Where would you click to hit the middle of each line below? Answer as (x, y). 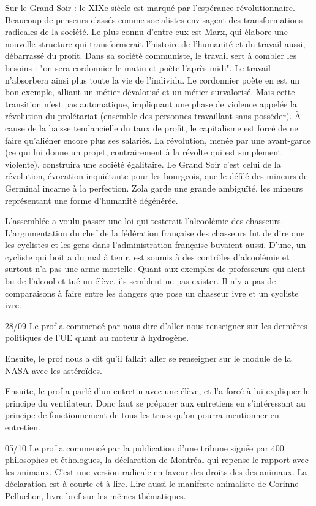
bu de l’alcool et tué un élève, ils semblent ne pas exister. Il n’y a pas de (141, 281)
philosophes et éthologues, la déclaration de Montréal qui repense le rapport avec (157, 460)
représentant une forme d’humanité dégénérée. (92, 200)
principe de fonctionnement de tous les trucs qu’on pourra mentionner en (142, 415)
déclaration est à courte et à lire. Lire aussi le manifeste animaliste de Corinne (152, 484)
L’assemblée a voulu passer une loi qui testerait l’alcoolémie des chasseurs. (144, 221)
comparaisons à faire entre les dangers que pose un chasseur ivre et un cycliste (152, 293)
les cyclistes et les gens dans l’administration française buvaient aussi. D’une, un (156, 245)
